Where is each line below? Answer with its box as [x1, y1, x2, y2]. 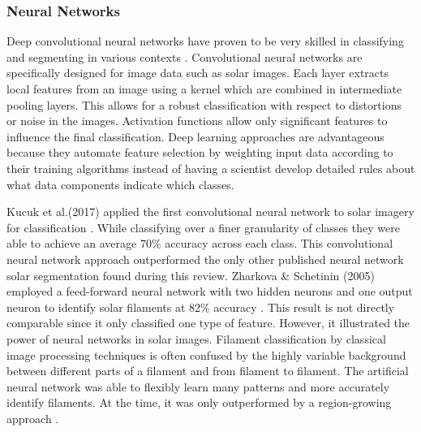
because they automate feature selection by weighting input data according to [6, 144, 393, 161]
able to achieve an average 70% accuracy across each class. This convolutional [6, 235, 393, 252]
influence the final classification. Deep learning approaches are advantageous [6, 127, 384, 145]
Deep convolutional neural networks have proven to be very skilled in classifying [6, 32, 404, 50]
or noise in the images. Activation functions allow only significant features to [6, 112, 388, 129]
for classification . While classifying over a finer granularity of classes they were [6, 218, 400, 235]
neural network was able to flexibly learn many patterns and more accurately [6, 378, 390, 395]
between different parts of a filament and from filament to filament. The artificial [6, 362, 409, 379]
